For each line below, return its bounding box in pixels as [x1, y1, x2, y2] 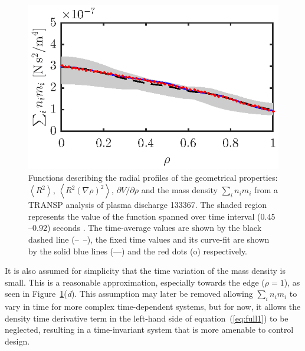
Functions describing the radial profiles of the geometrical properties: [28, 171, 278, 183]
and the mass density [141, 184, 218, 196]
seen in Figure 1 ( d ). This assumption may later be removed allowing [5, 287, 253, 300]
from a [254, 184, 278, 196]
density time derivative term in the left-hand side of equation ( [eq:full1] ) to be [5, 312, 288, 324]
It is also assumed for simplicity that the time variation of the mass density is [5, 264, 286, 277]
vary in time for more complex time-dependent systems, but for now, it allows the [5, 300, 301, 313]
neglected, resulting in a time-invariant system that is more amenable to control [5, 323, 294, 336]
